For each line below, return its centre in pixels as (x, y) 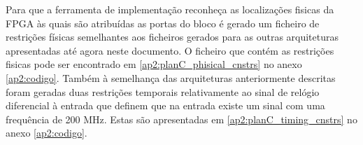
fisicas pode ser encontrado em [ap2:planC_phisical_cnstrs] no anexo (154, 64)
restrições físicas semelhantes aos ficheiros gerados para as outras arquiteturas (172, 37)
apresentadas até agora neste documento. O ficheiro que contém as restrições (170, 50)
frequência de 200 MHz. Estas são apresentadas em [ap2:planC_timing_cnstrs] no (181, 119)
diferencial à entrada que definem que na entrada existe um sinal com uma (165, 105)
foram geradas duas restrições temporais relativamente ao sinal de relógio (163, 91)
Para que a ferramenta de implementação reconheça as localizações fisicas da (170, 9)
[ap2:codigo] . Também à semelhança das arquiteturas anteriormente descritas (171, 77)
